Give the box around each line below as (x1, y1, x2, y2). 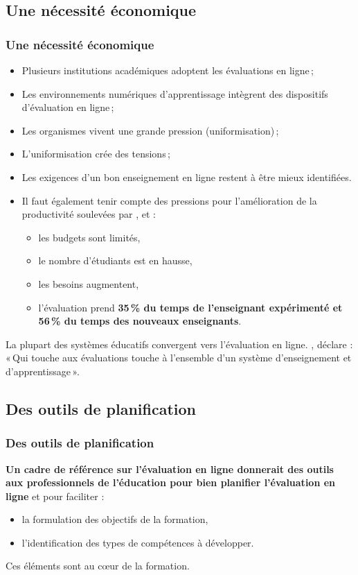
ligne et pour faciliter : (6, 488, 105, 503)
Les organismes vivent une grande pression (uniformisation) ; (21, 123, 279, 137)
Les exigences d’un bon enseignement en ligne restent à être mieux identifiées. (21, 169, 352, 184)
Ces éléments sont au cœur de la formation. (6, 558, 190, 573)
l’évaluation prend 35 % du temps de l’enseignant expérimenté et (38, 300, 343, 314)
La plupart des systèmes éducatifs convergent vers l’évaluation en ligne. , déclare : (6, 336, 353, 351)
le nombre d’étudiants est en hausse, (38, 253, 193, 268)
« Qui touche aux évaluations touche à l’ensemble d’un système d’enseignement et (6, 350, 352, 365)
